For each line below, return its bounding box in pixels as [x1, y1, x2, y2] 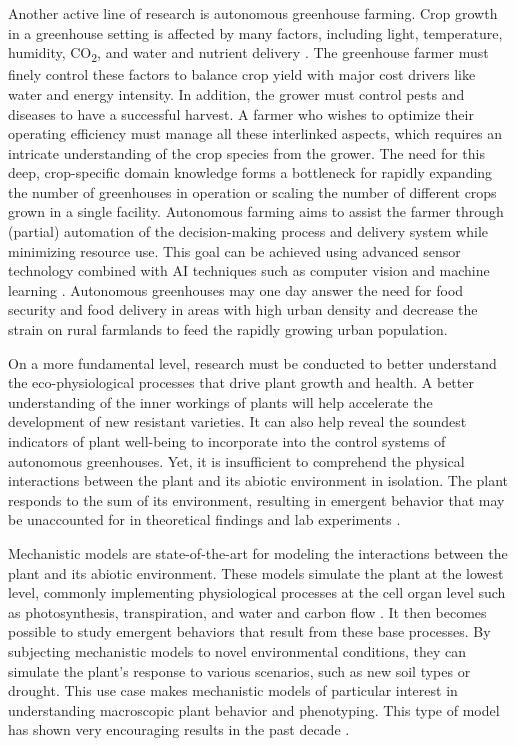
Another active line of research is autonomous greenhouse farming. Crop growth [8, 3, 498, 23]
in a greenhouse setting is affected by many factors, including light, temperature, [8, 22, 503, 43]
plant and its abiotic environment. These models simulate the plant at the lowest [8, 562, 504, 583]
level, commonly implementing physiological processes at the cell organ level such [8, 582, 506, 603]
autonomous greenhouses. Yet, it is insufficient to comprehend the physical [8, 450, 465, 471]
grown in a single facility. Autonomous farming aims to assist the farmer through [8, 201, 504, 222]
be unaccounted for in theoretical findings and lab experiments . [8, 509, 401, 530]
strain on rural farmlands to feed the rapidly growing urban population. [8, 319, 448, 340]
